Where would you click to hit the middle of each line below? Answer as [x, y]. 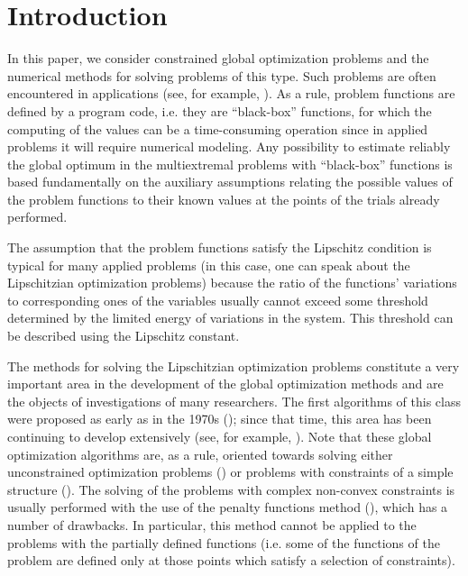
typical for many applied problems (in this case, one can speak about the [209, 265]
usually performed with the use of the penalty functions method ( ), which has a [228, 507]
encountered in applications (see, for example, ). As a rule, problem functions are [231, 93]
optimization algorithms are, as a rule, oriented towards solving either [200, 454]
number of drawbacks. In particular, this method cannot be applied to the [212, 524]
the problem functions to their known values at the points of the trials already [224, 199]
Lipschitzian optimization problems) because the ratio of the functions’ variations [232, 283]
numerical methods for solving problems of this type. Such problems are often [222, 75]
